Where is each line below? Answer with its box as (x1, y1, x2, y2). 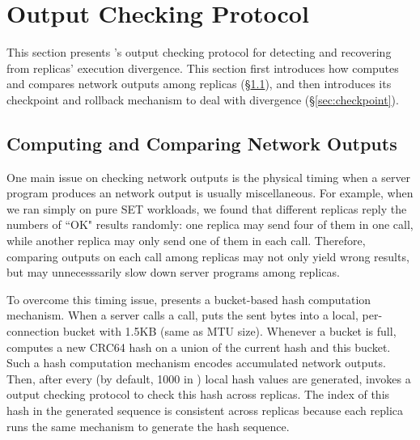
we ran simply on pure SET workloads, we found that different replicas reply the (6, 200, 407, 217)
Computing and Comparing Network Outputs (6, 130, 397, 155)
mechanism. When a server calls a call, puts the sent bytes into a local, (6, 307, 358, 324)
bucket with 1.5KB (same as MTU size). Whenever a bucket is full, (62, 323, 397, 340)
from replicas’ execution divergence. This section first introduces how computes (6, 59, 399, 76)
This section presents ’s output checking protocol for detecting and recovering (6, 44, 392, 61)
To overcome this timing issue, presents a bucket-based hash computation (6, 290, 371, 307)
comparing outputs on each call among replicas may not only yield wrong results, (6, 247, 409, 264)
